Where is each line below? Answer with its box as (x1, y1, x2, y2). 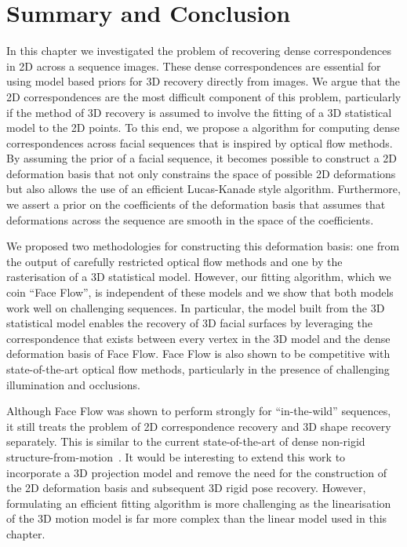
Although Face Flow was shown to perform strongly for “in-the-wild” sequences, (6, 403, 391, 419)
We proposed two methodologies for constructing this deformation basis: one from (6, 238, 400, 254)
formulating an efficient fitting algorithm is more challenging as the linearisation (6, 494, 391, 511)
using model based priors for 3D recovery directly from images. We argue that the (6, 73, 401, 89)
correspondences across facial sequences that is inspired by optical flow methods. (6, 134, 393, 151)
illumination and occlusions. (6, 376, 140, 392)
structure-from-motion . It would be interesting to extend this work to (6, 448, 346, 465)
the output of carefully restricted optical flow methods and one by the (6, 253, 343, 269)
